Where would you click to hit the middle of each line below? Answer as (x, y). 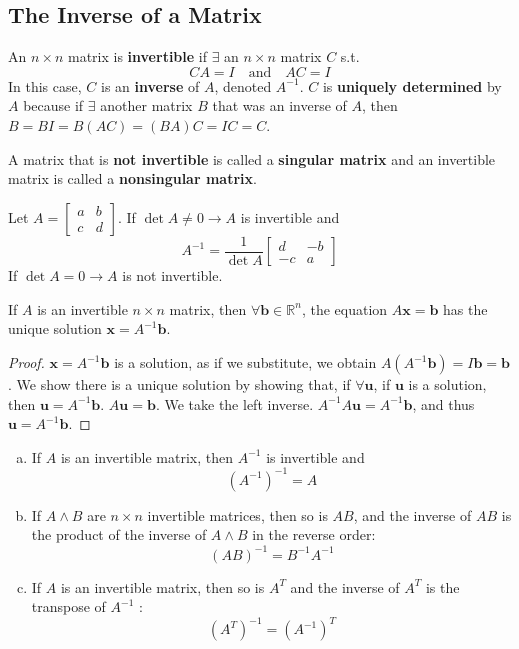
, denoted (243, 85)
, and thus (443, 403)
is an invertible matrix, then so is (162, 586)
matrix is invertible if (137, 56)
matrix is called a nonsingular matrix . (132, 178)
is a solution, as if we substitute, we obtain (245, 362)
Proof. (26, 362)
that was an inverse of (279, 105)
